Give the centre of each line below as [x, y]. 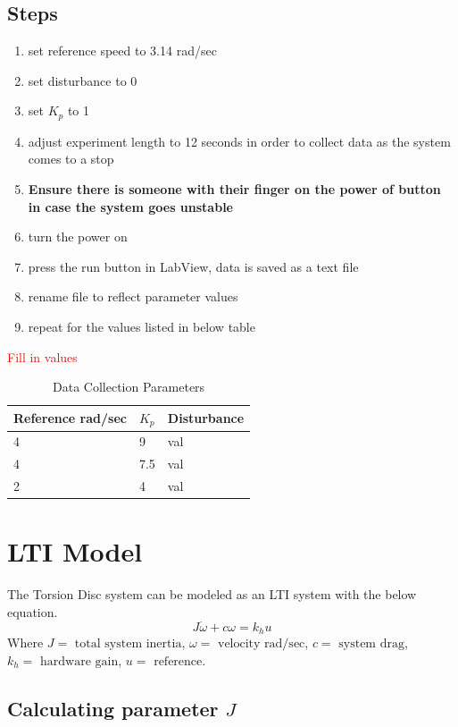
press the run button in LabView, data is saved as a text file [193, 266]
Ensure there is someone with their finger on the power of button [234, 189]
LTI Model [75, 551]
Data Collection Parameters [129, 387]
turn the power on [78, 237]
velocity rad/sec [262, 644]
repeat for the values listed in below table [142, 326]
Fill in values [42, 356]
